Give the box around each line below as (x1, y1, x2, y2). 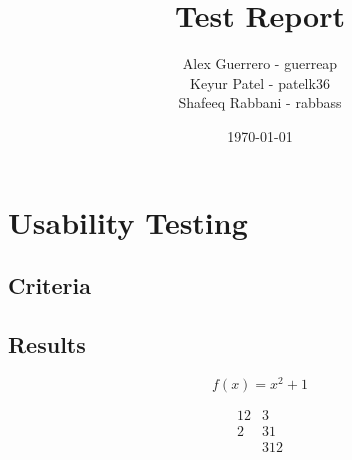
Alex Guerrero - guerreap (182, 53, 338, 74)
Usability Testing (8, 201, 248, 242)
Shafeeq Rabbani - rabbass (178, 92, 342, 113)
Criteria (8, 270, 91, 301)
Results (8, 328, 86, 359)
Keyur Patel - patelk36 (190, 72, 330, 93)
